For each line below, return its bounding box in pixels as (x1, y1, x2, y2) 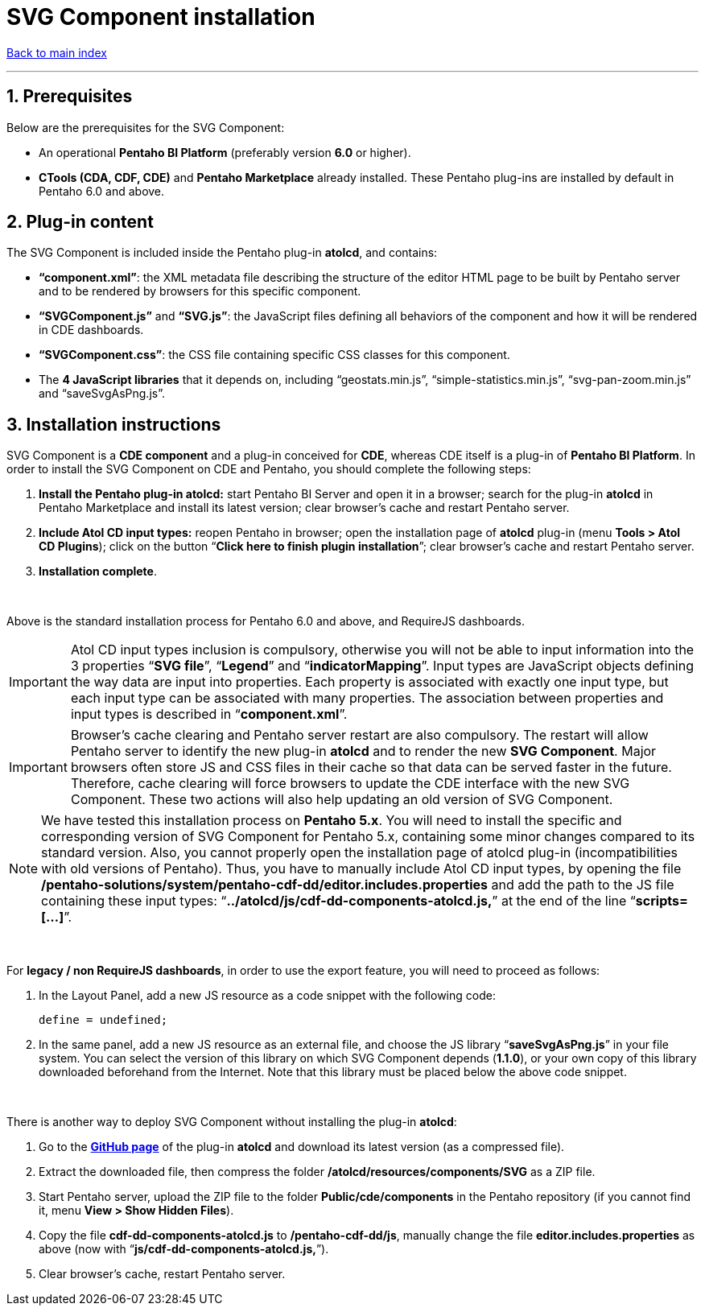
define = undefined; (39, 1013, 168, 1027)
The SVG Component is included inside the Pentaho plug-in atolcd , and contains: (6, 245, 438, 260)
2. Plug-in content (6, 212, 154, 233)
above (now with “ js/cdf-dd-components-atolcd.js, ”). (39, 1242, 329, 1256)
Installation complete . (39, 564, 157, 579)
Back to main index (6, 45, 107, 60)
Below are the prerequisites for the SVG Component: (6, 120, 285, 134)
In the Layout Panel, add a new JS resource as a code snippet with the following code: (39, 988, 496, 1003)
